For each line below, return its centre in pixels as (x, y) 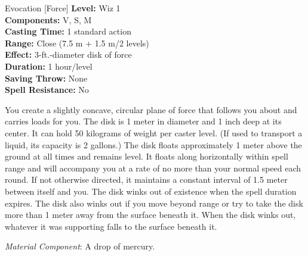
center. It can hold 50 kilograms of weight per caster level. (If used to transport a (154, 132)
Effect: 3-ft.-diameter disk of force (68, 54)
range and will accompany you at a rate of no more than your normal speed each (153, 168)
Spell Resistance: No (47, 90)
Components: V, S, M (48, 19)
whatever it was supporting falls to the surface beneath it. (111, 226)
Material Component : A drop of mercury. (80, 246)
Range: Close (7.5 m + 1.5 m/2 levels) (77, 43)
